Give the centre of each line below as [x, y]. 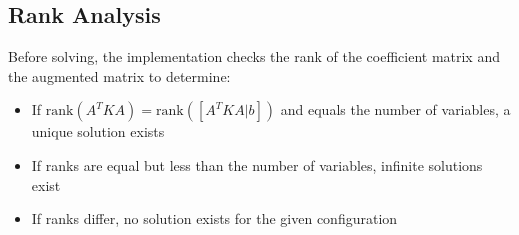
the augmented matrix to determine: [119, 75]
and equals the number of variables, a [395, 109]
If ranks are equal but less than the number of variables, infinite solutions [257, 164]
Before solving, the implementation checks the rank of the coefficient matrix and [254, 56]
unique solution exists [98, 131]
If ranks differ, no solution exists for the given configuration [214, 218]
